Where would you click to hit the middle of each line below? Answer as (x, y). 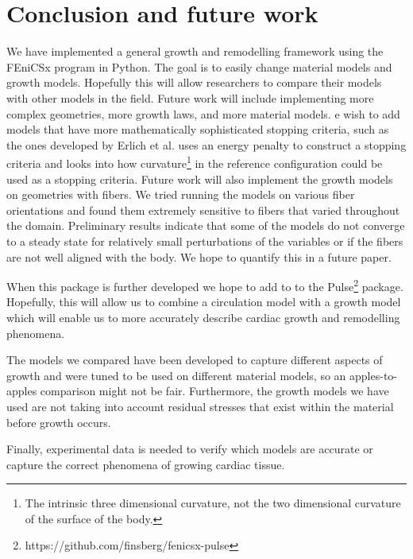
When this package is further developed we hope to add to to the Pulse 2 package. (205, 285)
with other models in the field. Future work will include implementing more (190, 97)
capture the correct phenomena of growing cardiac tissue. (146, 464)
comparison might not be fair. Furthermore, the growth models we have (214, 391)
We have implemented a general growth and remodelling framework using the (195, 51)
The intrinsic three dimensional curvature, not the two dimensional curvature (213, 503)
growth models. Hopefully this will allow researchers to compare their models (194, 82)
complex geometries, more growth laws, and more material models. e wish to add (203, 113)
